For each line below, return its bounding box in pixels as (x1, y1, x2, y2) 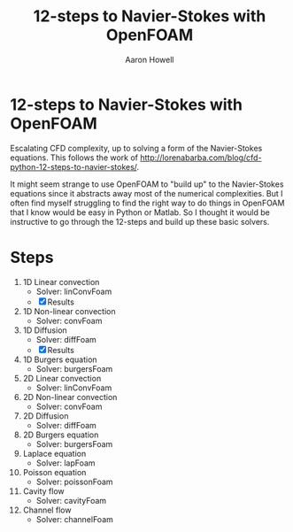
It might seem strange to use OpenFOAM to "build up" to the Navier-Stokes (10, 179, 284, 189)
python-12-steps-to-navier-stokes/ (10, 161, 137, 172)
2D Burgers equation (22, 429, 99, 440)
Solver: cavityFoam (35, 495, 107, 505)
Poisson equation (22, 466, 87, 477)
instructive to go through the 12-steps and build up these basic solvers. (10, 216, 270, 227)
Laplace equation (22, 448, 87, 459)
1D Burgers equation (22, 354, 97, 365)
